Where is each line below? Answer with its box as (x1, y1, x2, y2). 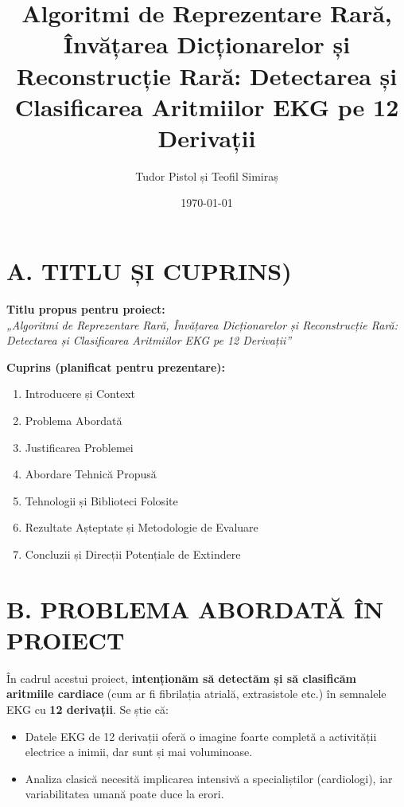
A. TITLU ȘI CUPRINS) (6, 255, 292, 287)
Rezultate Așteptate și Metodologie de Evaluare (25, 519, 258, 536)
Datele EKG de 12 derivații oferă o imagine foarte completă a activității (25, 727, 377, 744)
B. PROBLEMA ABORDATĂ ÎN (6, 592, 384, 625)
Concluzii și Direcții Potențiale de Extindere (25, 545, 241, 562)
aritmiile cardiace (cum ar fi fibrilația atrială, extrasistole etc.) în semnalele (6, 685, 387, 702)
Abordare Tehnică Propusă (25, 466, 157, 482)
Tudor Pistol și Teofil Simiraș (135, 167, 278, 184)
